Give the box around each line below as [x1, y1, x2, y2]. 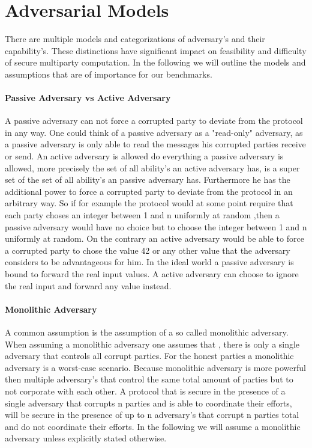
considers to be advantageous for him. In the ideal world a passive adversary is [5, 256, 294, 268]
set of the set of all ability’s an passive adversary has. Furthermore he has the [5, 173, 290, 186]
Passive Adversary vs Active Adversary [5, 91, 171, 104]
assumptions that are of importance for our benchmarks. [5, 67, 212, 80]
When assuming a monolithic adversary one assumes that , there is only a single [5, 337, 300, 350]
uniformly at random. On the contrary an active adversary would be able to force [5, 232, 304, 245]
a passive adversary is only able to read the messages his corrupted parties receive [5, 138, 306, 150]
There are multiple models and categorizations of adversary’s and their [5, 32, 265, 45]
